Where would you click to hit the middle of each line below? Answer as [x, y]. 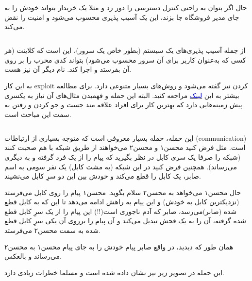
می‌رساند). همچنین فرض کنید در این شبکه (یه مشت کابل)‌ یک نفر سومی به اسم [121, 166]
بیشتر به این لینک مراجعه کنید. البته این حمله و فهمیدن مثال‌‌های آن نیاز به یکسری [122, 95]
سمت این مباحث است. [38, 114]
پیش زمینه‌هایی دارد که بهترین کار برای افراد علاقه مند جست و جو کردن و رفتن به [123, 105]
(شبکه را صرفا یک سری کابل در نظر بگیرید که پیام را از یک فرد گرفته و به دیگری [123, 157]
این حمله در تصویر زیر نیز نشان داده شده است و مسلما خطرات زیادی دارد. [114, 272]
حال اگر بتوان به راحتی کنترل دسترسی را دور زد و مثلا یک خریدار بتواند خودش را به [126, 7]
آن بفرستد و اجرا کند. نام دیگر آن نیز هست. [68, 69]
